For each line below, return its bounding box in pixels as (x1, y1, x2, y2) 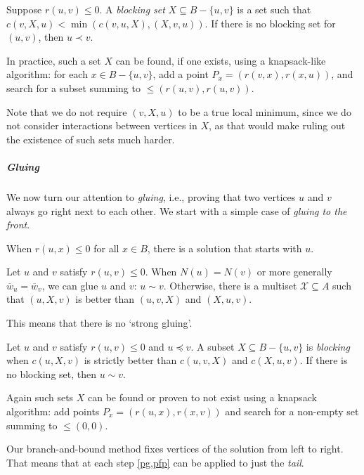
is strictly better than (84, 353, 177, 367)
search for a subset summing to (6, 80, 141, 95)
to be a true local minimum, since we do (178, 104, 351, 119)
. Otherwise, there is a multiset (163, 278, 297, 292)
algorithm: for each (6, 67, 88, 82)
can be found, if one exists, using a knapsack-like (115, 53, 326, 67)
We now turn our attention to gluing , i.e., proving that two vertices (6, 189, 296, 204)
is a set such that (237, 2, 311, 16)
